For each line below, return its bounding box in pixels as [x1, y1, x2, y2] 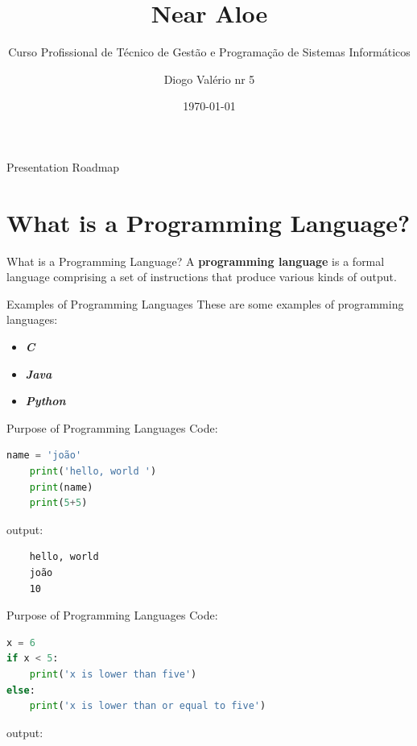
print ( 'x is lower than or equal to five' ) [29, 700, 266, 712]
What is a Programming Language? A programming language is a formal [6, 252, 385, 269]
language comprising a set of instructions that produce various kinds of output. [6, 268, 397, 285]
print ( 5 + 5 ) [29, 497, 88, 509]
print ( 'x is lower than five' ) [29, 668, 197, 680]
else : [6, 684, 35, 696]
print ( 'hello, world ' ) [29, 465, 157, 477]
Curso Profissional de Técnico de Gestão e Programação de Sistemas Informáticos [8, 44, 411, 60]
